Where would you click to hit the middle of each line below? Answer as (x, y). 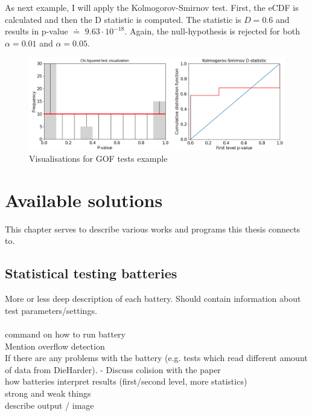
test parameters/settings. (51, 310)
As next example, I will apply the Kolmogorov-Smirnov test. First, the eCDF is (152, 7)
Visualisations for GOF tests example (98, 158)
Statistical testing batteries (91, 273)
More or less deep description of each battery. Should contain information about (153, 299)
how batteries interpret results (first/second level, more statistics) (126, 381)
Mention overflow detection (55, 346)
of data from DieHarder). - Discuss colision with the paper (113, 369)
